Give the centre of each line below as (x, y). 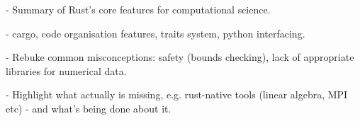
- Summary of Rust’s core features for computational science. (138, 9)
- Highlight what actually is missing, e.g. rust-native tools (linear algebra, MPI (177, 94)
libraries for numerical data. (66, 70)
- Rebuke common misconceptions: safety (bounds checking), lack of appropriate (180, 57)
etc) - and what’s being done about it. (89, 108)
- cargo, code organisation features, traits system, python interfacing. (156, 33)
